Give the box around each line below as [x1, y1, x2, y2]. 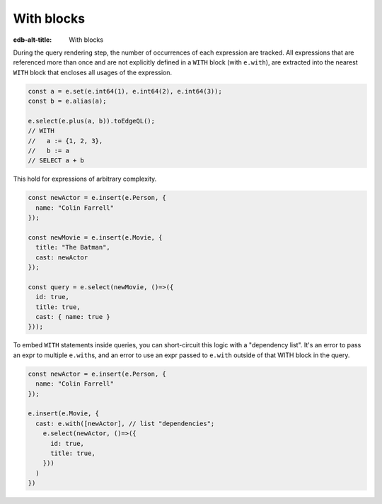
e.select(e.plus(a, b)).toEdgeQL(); [28, 117, 156, 125]
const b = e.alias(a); [28, 97, 107, 106]
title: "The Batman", [35, 243, 111, 252]
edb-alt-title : [13, 35, 52, 44]
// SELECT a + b [28, 157, 85, 164]
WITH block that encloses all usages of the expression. [13, 68, 173, 77]
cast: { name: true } [35, 313, 111, 321]
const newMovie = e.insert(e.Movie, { [28, 233, 163, 241]
